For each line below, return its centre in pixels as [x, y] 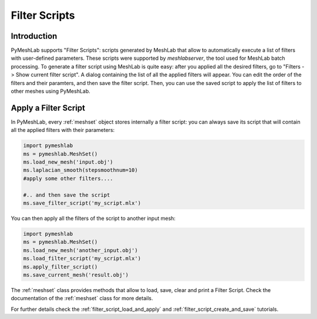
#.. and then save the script [67, 195]
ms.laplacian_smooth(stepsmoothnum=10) [80, 170]
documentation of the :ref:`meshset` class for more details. [82, 298]
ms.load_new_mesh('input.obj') [68, 162]
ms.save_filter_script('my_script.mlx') [82, 203]
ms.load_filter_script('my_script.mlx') [82, 259]
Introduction [34, 36]
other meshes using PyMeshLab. [50, 91]
